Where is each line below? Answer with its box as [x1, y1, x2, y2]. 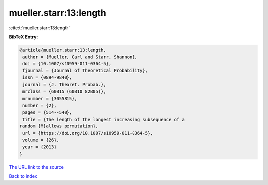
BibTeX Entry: [9, 34, 38, 40]
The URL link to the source [9, 164, 64, 170]
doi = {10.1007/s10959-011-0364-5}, [22, 61, 112, 66]
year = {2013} [22, 144, 57, 150]
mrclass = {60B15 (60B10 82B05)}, [22, 89, 106, 94]
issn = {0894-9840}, [22, 75, 72, 80]
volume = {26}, [22, 137, 60, 143]
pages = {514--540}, [22, 110, 72, 115]
